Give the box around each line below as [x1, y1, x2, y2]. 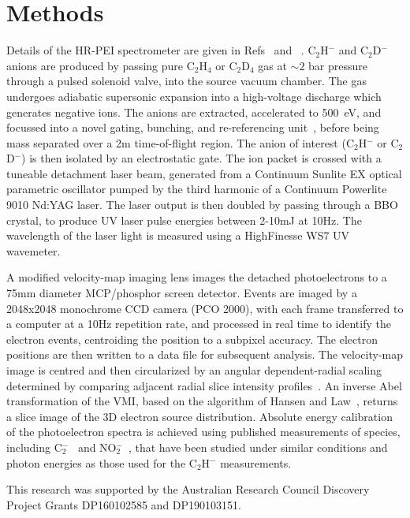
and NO [77, 438, 117, 455]
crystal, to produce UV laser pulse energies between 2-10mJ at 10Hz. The [6, 211, 362, 228]
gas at [258, 57, 287, 73]
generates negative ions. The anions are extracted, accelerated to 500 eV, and [6, 103, 382, 120]
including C [6, 438, 62, 455]
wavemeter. [6, 242, 61, 259]
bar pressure [308, 57, 368, 73]
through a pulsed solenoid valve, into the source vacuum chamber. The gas [6, 73, 367, 89]
